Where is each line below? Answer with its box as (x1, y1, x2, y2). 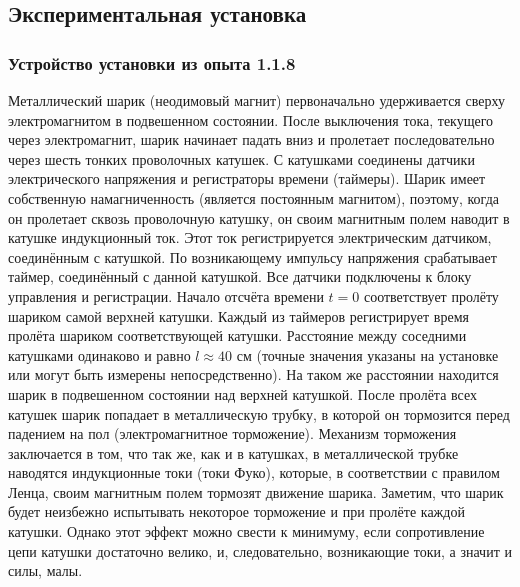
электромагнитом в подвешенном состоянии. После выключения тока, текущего (8, 109, 494, 130)
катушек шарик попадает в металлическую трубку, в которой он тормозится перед (8, 403, 510, 424)
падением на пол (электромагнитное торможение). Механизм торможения (8, 423, 457, 444)
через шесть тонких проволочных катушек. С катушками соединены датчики (8, 148, 475, 169)
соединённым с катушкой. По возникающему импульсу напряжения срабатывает (8, 246, 497, 267)
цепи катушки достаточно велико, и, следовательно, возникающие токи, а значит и (8, 540, 512, 561)
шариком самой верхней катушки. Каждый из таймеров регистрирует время (8, 305, 469, 326)
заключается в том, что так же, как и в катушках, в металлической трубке (8, 442, 459, 463)
